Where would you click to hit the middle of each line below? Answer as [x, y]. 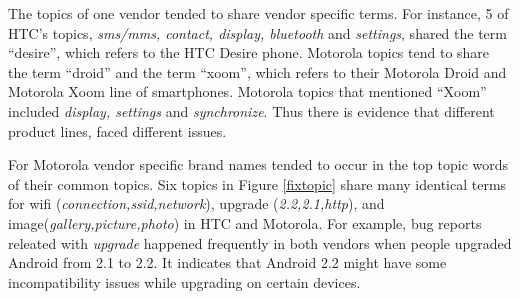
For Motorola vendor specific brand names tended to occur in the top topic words [258, 164]
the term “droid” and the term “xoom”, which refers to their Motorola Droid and [257, 71]
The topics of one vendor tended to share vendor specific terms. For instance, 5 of [258, 13]
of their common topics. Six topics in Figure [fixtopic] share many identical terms [257, 183]
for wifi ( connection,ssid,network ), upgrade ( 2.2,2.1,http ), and [196, 203]
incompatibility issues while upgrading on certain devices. [184, 281]
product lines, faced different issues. [117, 130]
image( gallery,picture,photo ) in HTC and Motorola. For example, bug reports [245, 222]
